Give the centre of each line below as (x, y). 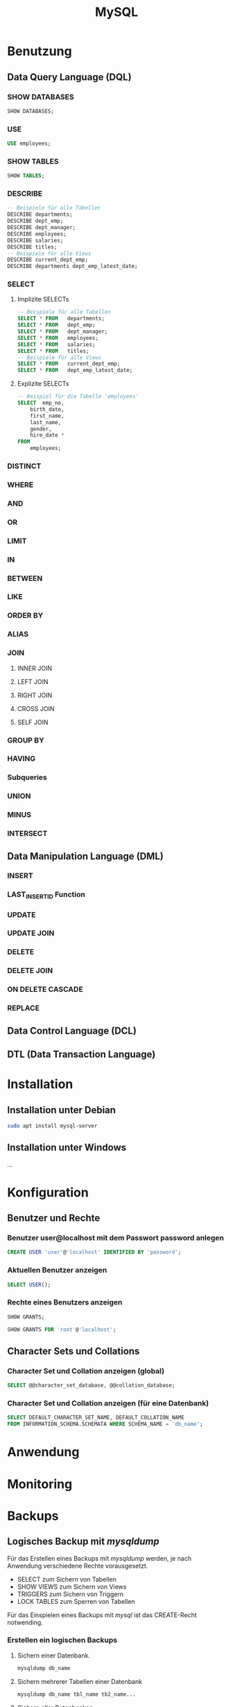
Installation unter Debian (62, 1110)
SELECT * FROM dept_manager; (62, 332)
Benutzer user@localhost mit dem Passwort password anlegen (115, 1238)
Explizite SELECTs (43, 384)
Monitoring (40, 1484)
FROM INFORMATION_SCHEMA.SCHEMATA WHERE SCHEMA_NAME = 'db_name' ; (105, 1424)
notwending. (25, 1622)
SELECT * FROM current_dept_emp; (69, 364)
